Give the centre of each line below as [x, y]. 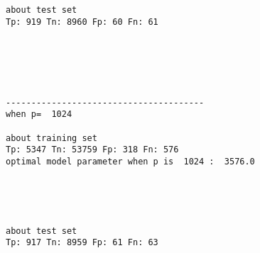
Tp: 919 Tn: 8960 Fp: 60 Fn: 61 [82, 22]
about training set [52, 138]
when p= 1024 [39, 114]
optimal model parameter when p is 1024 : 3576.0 [130, 162]
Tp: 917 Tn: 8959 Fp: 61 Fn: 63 [82, 243]
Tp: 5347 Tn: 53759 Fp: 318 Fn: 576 [92, 150]
